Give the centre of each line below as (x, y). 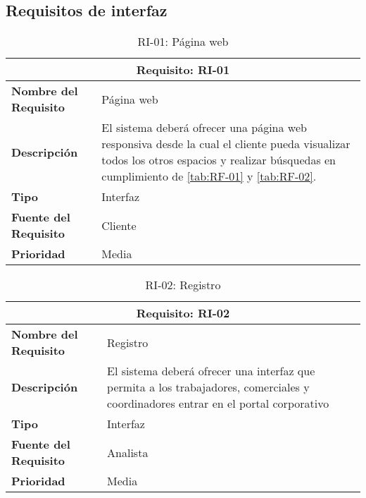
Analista (128, 452)
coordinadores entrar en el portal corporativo (218, 403)
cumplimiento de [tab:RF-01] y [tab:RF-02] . (209, 176)
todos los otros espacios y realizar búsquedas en (219, 160)
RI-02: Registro (183, 285)
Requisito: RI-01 (183, 70)
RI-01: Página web (183, 42)
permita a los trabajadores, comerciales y (208, 387)
